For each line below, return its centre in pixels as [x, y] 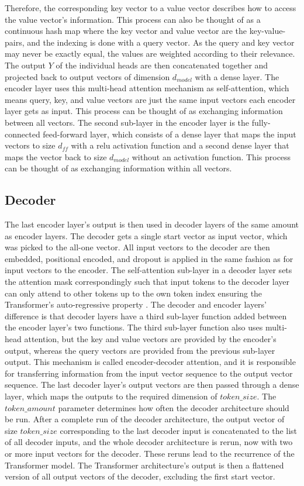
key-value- [267, 31]
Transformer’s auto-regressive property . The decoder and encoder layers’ [136, 304]
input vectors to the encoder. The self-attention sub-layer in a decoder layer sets [148, 270]
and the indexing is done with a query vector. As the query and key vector [161, 42]
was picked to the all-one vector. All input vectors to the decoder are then [137, 247]
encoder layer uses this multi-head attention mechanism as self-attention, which [147, 88]
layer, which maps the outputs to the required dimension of [111, 396]
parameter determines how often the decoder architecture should [174, 407]
